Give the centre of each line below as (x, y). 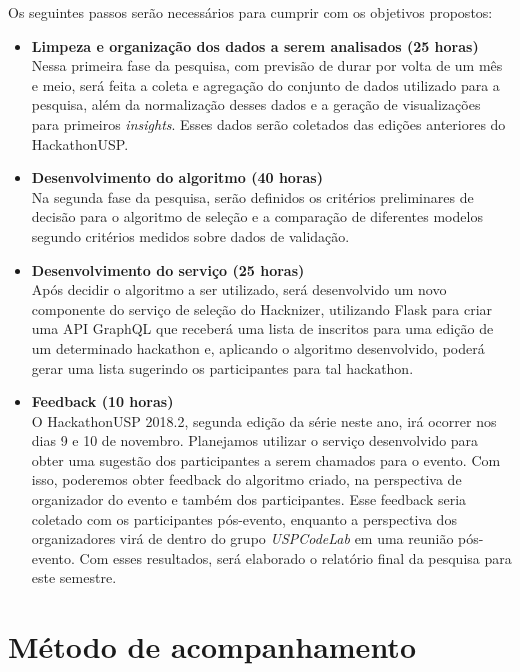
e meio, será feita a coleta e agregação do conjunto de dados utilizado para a (265, 84)
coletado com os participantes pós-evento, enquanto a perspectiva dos (244, 518)
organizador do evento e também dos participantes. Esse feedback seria (249, 499)
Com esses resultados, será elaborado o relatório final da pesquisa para (295, 557)
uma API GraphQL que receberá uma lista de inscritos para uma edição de (262, 328)
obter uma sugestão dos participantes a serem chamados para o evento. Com (266, 459)
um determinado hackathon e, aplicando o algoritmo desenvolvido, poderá (258, 347)
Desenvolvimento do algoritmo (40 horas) (177, 177)
